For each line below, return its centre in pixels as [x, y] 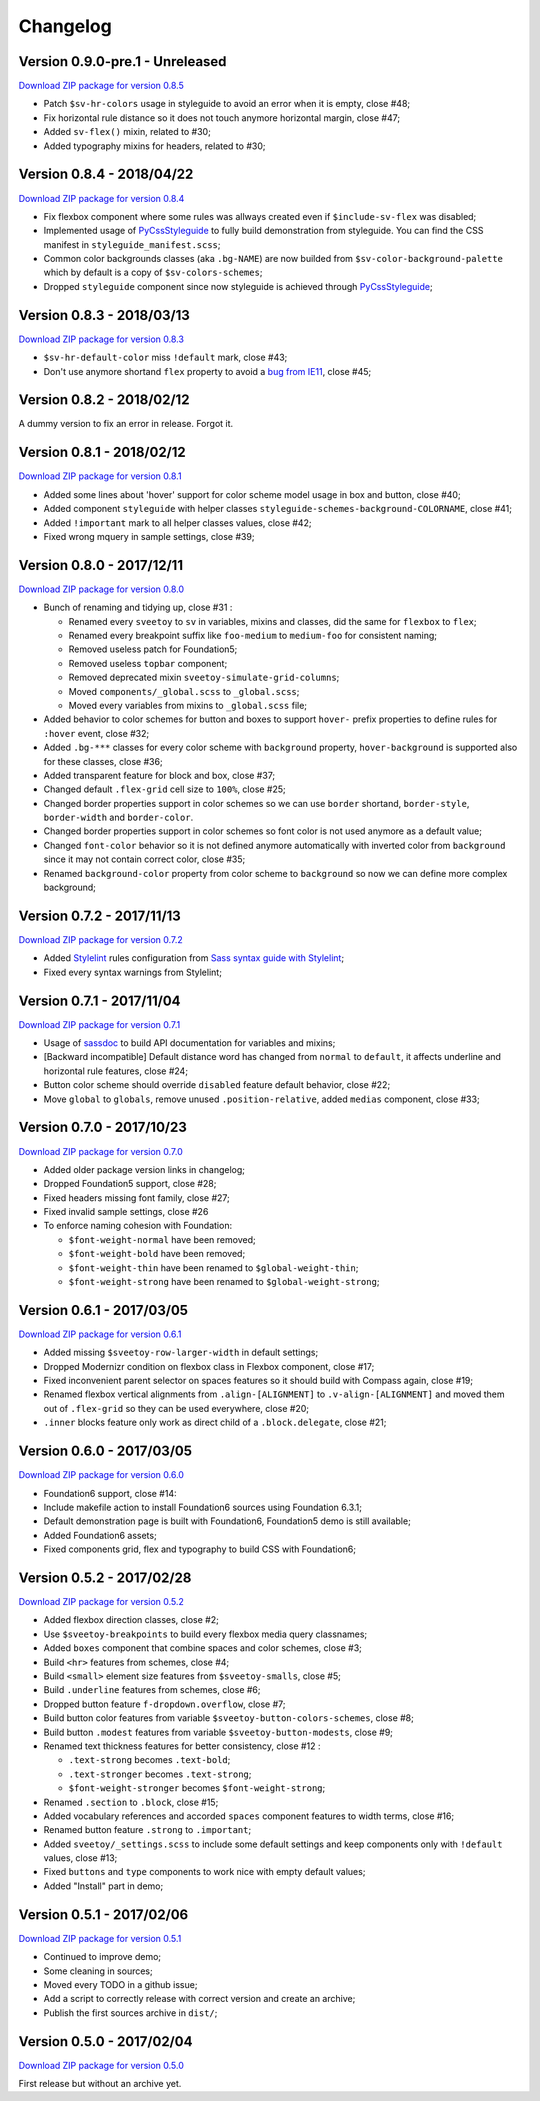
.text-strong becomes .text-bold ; [149, 1760]
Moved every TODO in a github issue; [120, 1984]
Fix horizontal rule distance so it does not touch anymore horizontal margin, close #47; [221, 117]
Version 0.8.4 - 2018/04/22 [106, 174]
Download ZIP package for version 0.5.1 [100, 1938]
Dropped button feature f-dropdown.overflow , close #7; [164, 1704]
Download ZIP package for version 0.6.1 [100, 1334]
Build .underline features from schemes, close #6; [152, 1690]
